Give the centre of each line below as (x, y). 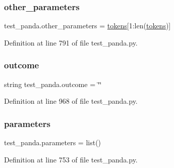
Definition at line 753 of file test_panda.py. (71, 159)
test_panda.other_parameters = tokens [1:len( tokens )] (88, 26)
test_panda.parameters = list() (53, 142)
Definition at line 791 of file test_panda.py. (71, 42)
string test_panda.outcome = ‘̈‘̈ (53, 84)
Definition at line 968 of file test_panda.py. (71, 101)
